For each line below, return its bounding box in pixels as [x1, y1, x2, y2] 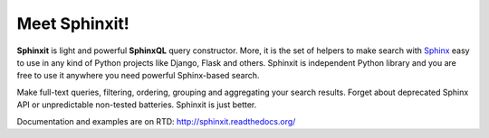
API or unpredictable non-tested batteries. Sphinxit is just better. [16, 99, 257, 110]
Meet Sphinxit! [16, 14, 130, 33]
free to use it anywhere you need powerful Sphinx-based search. [16, 70, 260, 81]
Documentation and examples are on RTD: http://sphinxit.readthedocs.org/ [16, 115, 296, 126]
